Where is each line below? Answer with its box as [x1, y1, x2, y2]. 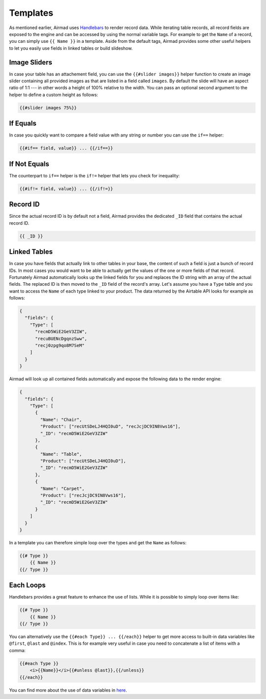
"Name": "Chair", [40, 417, 82, 422]
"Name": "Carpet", [40, 486, 85, 491]
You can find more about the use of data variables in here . [9, 687, 128, 693]
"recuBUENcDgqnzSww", [35, 335, 87, 341]
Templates [9, 7, 54, 18]
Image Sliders [9, 58, 53, 67]
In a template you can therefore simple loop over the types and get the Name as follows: [9, 539, 187, 545]
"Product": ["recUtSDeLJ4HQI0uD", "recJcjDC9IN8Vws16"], [40, 424, 181, 430]
